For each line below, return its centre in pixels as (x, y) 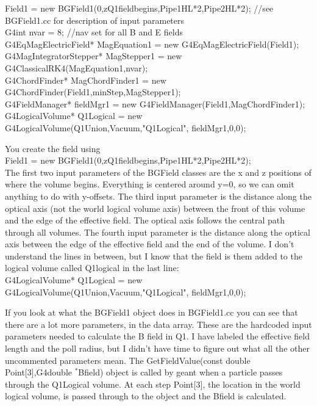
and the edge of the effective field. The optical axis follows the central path (145, 220)
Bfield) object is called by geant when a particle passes (180, 372)
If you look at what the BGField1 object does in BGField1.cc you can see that (151, 312)
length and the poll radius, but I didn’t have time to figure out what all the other (157, 348)
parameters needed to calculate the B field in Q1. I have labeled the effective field (158, 336)
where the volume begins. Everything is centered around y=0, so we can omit (150, 184)
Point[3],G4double (38, 372)
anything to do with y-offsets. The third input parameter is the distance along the (158, 196)
